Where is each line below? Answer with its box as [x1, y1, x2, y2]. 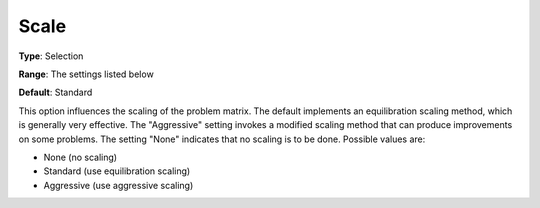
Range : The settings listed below [18, 68, 154, 80]
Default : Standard [18, 86, 93, 99]
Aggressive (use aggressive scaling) [43, 179, 194, 191]
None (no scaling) [43, 151, 118, 163]
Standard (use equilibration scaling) [43, 165, 191, 177]
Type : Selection [18, 50, 84, 62]
